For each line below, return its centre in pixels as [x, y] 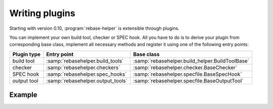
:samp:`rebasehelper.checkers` [83, 67]
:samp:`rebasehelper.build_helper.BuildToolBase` [191, 61]
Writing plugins [42, 13]
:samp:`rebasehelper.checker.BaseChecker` [185, 67]
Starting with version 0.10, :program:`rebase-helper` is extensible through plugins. [94, 28]
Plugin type [27, 54]
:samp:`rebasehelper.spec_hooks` [86, 74]
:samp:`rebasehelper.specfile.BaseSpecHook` [188, 74]
